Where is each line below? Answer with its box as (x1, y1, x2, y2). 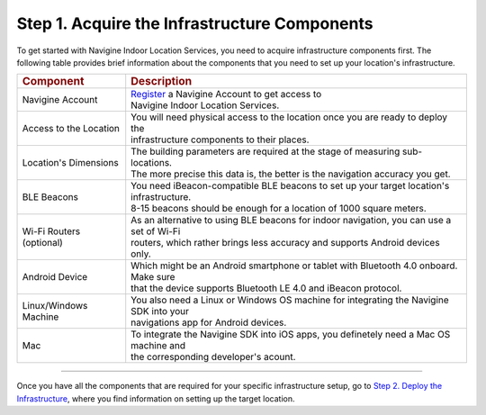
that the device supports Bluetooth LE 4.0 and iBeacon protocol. (130, 282, 402, 294)
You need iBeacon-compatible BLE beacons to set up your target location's (130, 180, 450, 193)
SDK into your (130, 305, 189, 318)
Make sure (130, 271, 175, 284)
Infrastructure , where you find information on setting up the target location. (16, 392, 296, 404)
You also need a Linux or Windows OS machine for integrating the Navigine (130, 293, 449, 306)
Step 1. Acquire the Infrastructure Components (16, 14, 373, 33)
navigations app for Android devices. (130, 316, 287, 329)
